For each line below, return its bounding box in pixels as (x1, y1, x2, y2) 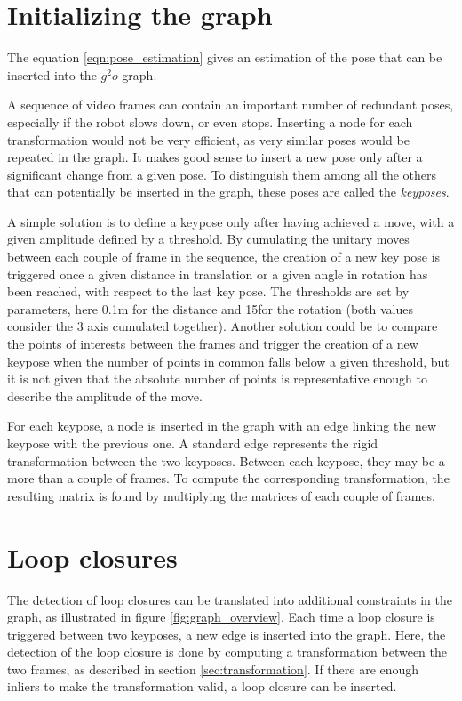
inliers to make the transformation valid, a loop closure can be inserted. (7, 677, 397, 696)
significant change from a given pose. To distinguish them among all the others (7, 165, 437, 183)
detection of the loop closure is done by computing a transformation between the (7, 642, 448, 661)
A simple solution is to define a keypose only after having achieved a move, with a (7, 212, 455, 230)
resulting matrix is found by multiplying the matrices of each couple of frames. (7, 486, 435, 504)
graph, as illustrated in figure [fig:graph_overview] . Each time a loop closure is (7, 608, 435, 626)
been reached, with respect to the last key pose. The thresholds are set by (7, 282, 410, 301)
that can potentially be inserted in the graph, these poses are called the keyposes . (7, 182, 450, 201)
